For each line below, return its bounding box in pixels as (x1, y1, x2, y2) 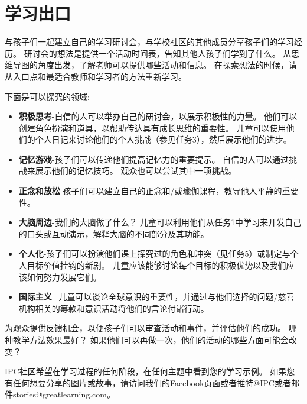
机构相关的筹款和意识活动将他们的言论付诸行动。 (18, 302, 209, 314)
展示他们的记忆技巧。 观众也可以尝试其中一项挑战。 (35, 164, 237, 177)
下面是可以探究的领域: (5, 90, 90, 102)
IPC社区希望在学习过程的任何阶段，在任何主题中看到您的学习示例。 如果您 (5, 365, 295, 377)
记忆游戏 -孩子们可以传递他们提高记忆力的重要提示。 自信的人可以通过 (18, 153, 289, 165)
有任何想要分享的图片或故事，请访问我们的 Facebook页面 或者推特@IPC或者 (5, 376, 291, 389)
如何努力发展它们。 (27, 270, 102, 283)
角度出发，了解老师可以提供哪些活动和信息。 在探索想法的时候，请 (37, 59, 297, 71)
